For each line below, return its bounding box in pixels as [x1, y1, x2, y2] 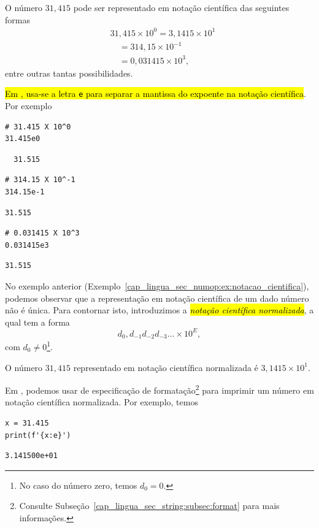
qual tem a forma [5, 315, 70, 328]
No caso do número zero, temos [19, 478, 137, 491]
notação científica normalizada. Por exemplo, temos [5, 396, 198, 408]
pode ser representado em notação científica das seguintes [73, 1, 290, 13]
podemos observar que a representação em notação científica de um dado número [5, 291, 309, 304]
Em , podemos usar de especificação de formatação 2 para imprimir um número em [5, 382, 314, 396]
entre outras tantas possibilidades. [5, 66, 133, 79]
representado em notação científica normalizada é [73, 361, 258, 373]
